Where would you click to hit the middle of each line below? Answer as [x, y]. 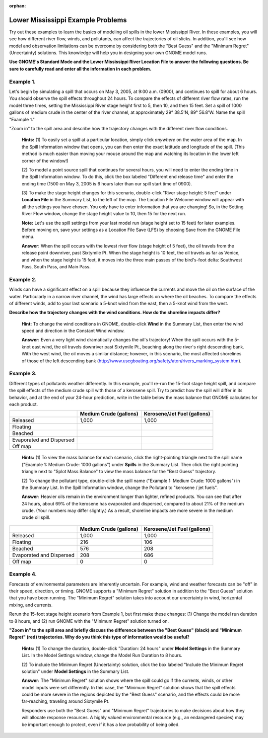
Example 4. [23, 574]
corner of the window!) [45, 161]
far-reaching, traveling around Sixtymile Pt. [66, 701]
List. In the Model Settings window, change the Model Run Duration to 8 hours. [102, 656]
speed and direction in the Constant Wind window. [73, 331]
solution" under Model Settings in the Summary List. [75, 671]
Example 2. [23, 279]
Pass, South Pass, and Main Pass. [56, 266]
